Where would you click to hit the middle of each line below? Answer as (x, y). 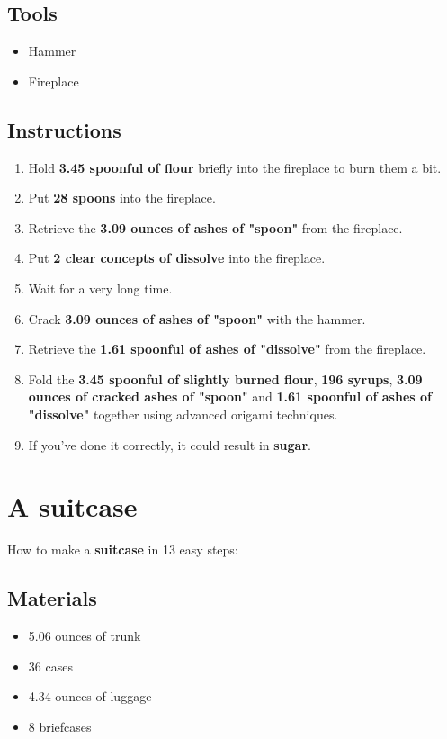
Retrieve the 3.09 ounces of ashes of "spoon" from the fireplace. (215, 227)
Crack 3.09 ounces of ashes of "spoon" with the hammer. (197, 318)
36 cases (50, 666)
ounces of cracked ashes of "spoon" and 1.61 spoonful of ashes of (230, 397)
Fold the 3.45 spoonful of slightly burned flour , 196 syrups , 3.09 (225, 379)
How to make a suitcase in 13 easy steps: (123, 550)
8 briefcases (60, 726)
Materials (52, 598)
